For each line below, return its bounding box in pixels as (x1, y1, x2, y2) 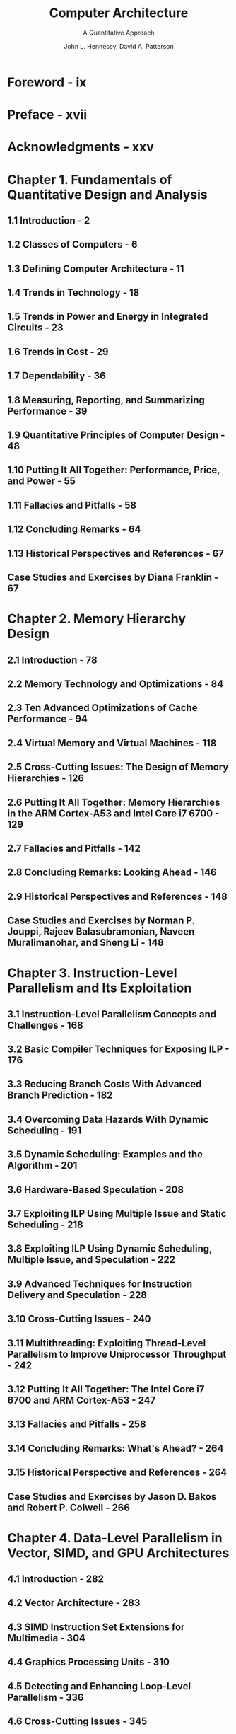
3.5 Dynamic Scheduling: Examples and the (7, 1148, 203, 1161)
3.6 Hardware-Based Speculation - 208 (7, 1184, 184, 1196)
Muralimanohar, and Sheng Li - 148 (7, 937, 165, 949)
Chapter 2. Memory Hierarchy (7, 611, 186, 627)
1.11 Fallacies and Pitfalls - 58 (7, 499, 136, 511)
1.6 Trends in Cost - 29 (7, 345, 109, 358)
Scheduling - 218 (7, 1218, 83, 1230)
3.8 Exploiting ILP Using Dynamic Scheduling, (7, 1243, 213, 1255)
